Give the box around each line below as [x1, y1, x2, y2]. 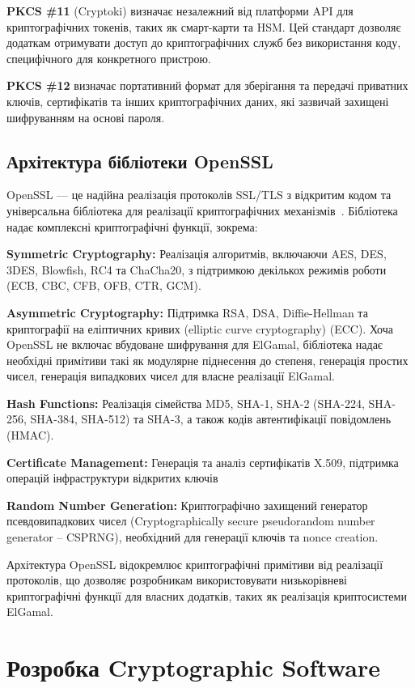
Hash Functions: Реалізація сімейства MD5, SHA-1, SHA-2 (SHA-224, [6, 394, 365, 411]
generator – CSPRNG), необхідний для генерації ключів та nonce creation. [6, 529, 379, 546]
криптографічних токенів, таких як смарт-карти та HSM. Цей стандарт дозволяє [6, 18, 401, 35]
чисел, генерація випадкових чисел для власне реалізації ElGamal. [6, 367, 335, 384]
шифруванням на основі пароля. [6, 108, 165, 125]
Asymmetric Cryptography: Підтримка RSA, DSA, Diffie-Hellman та [6, 304, 368, 321]
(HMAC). [6, 427, 54, 444]
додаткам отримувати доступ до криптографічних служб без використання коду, [6, 34, 401, 51]
